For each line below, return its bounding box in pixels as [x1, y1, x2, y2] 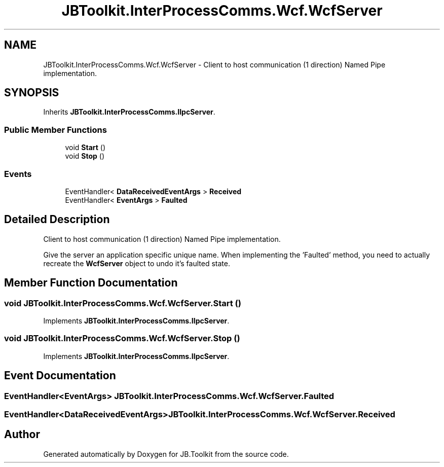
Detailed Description [4, 213, 110, 226]
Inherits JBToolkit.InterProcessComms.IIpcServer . [43, 107, 215, 117]
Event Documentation [4, 369, 116, 382]
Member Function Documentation [4, 276, 178, 290]
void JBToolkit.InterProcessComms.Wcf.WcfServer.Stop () [4, 333, 240, 344]
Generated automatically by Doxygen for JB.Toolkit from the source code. [43, 449, 289, 458]
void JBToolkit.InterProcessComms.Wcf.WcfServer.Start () [4, 298, 241, 308]
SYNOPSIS [4, 86, 59, 99]
